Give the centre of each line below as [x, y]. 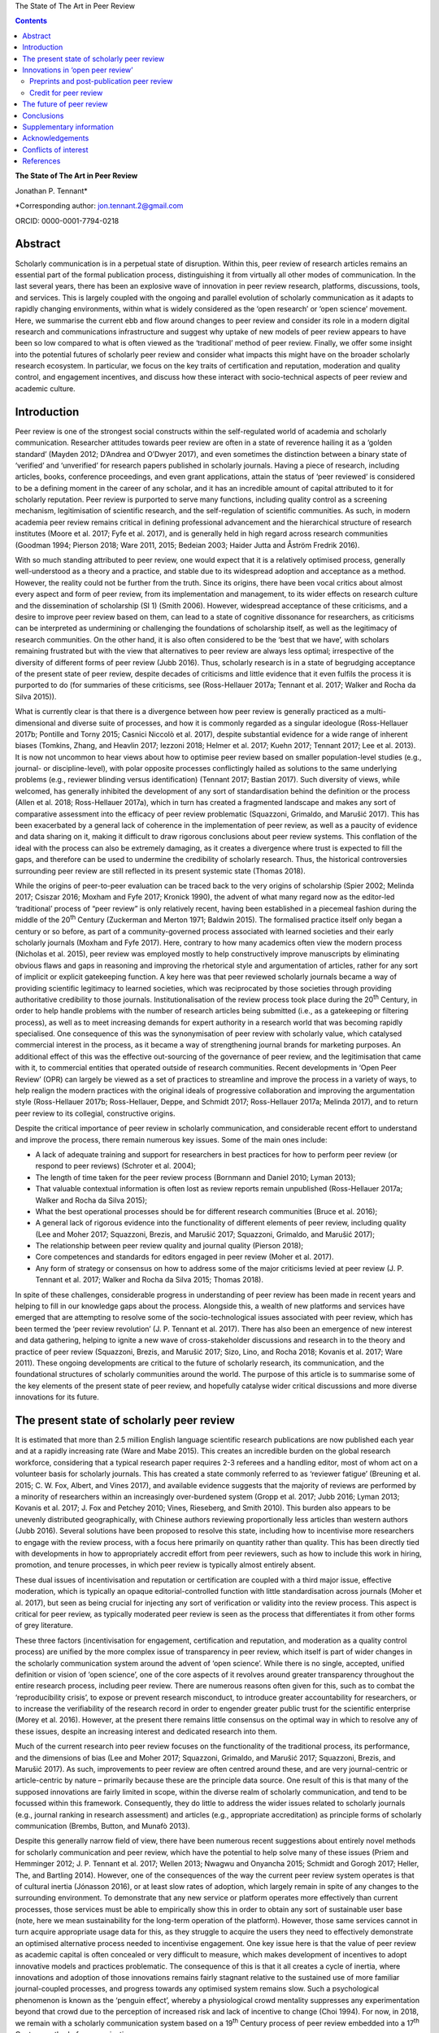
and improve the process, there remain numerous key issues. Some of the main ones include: [171, 1139]
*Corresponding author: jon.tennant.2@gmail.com [99, 206]
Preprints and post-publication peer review [101, 81]
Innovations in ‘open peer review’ [78, 70]
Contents [31, 21]
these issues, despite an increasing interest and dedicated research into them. [146, 1731]
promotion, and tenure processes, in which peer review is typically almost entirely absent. [165, 1565]
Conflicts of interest [55, 150]
